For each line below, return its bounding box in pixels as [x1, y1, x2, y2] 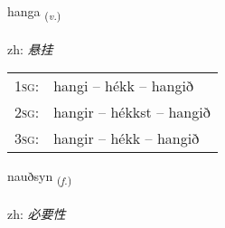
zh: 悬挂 [7, 39, 53, 58]
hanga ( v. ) [7, 2, 61, 23]
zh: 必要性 [7, 204, 66, 223]
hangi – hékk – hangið [53, 75, 193, 97]
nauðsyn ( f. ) [7, 166, 72, 188]
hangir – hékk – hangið [53, 128, 200, 149]
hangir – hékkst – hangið [53, 101, 211, 123]
